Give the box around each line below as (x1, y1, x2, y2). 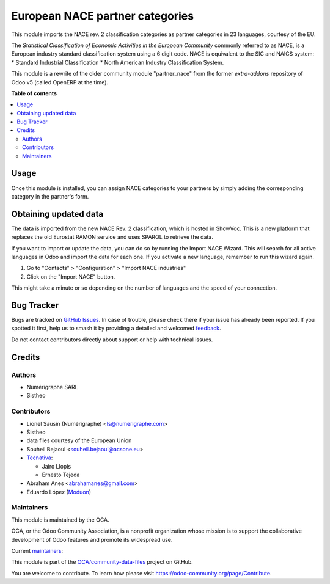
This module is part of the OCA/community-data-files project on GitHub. (11, 558, 194, 566)
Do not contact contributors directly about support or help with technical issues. (11, 336, 213, 343)
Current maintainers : (11, 547, 64, 554)
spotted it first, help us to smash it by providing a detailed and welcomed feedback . (11, 324, 221, 332)
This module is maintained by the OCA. (11, 516, 109, 524)
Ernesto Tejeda (42, 471, 80, 478)
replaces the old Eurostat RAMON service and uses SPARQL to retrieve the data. (11, 233, 214, 241)
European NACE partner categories (11, 9, 194, 23)
